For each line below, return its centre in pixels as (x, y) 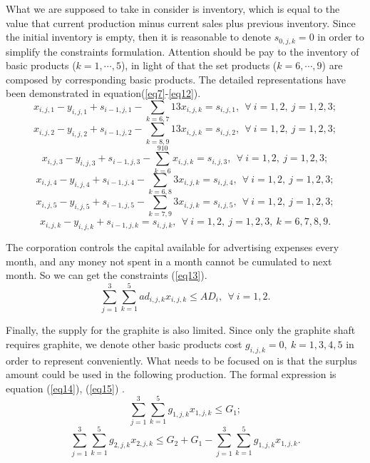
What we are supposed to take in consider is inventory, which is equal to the (173, 9)
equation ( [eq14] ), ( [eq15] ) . (65, 388)
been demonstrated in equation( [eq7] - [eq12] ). (103, 93)
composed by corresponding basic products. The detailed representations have (176, 79)
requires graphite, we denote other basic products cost (124, 344)
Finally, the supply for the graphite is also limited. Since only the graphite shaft (181, 330)
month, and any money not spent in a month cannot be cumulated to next (169, 261)
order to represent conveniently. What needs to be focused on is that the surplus (181, 360)
